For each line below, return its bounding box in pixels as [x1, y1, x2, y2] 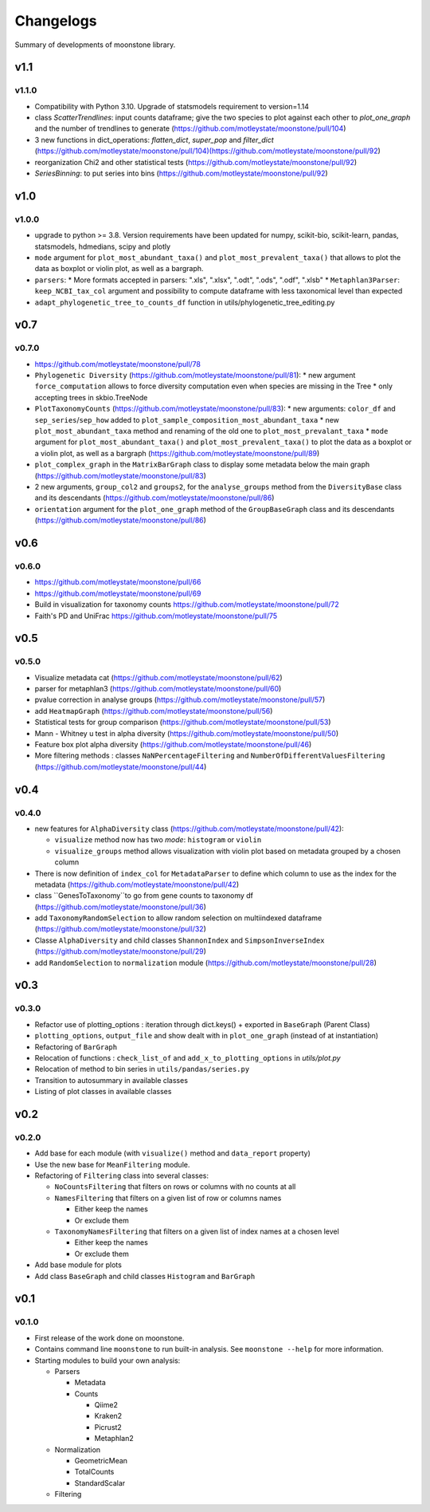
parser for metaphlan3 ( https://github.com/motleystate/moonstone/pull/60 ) [34, 684, 282, 694]
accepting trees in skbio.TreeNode [34, 392, 148, 402]
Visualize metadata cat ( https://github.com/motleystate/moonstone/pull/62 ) [34, 672, 283, 682]
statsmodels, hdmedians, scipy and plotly [34, 242, 171, 251]
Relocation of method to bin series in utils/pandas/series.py [34, 1065, 250, 1074]
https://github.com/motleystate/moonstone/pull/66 [34, 577, 201, 587]
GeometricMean [74, 1456, 127, 1466]
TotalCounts [74, 1467, 115, 1477]
